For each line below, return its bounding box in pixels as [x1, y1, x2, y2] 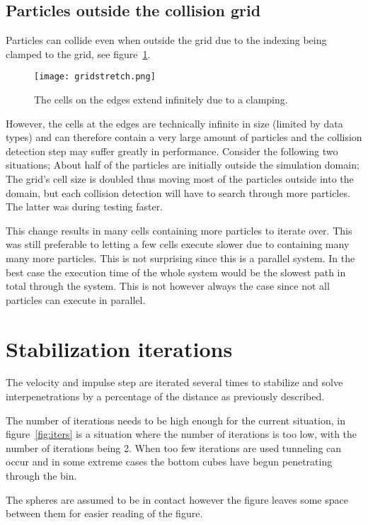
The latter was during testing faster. [6, 199, 163, 214]
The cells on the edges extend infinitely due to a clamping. [34, 92, 288, 107]
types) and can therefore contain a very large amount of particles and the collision [6, 130, 362, 145]
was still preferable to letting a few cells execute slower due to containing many [6, 237, 350, 252]
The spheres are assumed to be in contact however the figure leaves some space [6, 492, 348, 507]
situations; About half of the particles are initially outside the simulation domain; [6, 157, 360, 172]
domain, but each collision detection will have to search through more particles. [6, 185, 350, 200]
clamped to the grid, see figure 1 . [6, 46, 151, 61]
